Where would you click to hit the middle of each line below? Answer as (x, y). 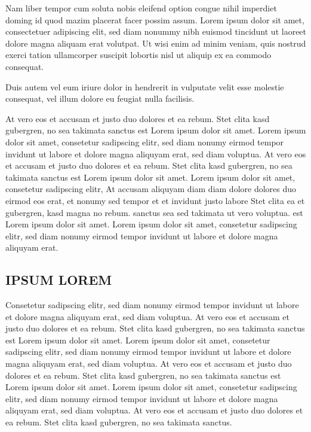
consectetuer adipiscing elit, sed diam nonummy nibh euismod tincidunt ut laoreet (156, 31)
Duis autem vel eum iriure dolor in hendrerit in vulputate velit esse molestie (145, 86)
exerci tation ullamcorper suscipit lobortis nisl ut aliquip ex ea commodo (138, 55)
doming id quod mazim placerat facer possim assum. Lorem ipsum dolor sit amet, (155, 19)
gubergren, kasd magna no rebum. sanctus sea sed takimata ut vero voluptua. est (154, 212)
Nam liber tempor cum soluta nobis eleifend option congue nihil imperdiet (141, 8)
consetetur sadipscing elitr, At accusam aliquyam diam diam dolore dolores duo (151, 189)
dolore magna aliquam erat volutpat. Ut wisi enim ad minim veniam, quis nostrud (156, 43)
